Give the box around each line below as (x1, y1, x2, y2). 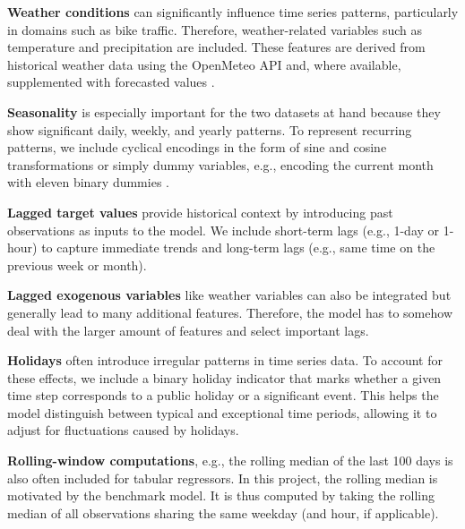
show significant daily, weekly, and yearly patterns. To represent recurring (7, 120, 412, 139)
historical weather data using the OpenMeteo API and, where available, (7, 55, 401, 73)
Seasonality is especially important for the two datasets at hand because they (7, 102, 441, 121)
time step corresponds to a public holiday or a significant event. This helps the (7, 386, 439, 405)
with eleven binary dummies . (7, 173, 169, 192)
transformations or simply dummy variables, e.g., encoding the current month (7, 155, 434, 174)
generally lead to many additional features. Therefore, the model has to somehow (7, 303, 452, 321)
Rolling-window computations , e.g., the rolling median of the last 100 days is (7, 451, 453, 470)
